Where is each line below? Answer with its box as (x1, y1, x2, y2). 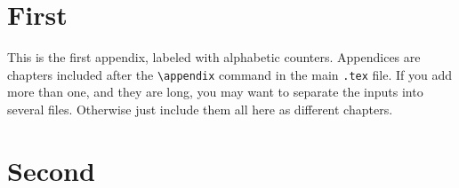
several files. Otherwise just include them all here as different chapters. (7, 99, 393, 118)
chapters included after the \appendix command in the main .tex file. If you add (7, 65, 453, 83)
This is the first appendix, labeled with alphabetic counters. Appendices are (7, 48, 421, 67)
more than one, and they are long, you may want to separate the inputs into (7, 82, 423, 101)
